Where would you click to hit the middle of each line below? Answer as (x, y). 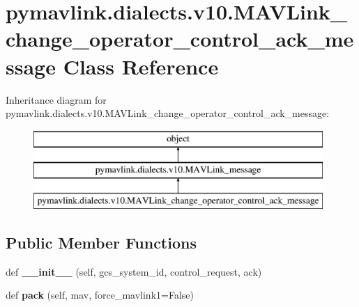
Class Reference (141, 66)
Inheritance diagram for (56, 99)
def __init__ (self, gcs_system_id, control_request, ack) (134, 271)
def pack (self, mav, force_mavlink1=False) (100, 295)
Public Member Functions (101, 243)
